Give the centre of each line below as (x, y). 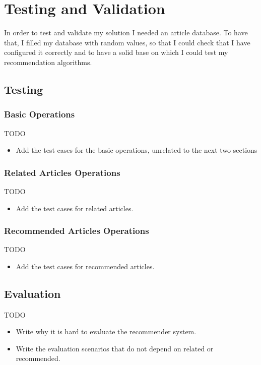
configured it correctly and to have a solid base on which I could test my (116, 52)
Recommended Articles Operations (77, 231)
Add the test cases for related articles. (75, 208)
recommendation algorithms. (48, 62)
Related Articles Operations (62, 172)
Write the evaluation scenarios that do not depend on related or (115, 348)
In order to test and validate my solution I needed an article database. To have (126, 33)
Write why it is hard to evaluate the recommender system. (106, 331)
